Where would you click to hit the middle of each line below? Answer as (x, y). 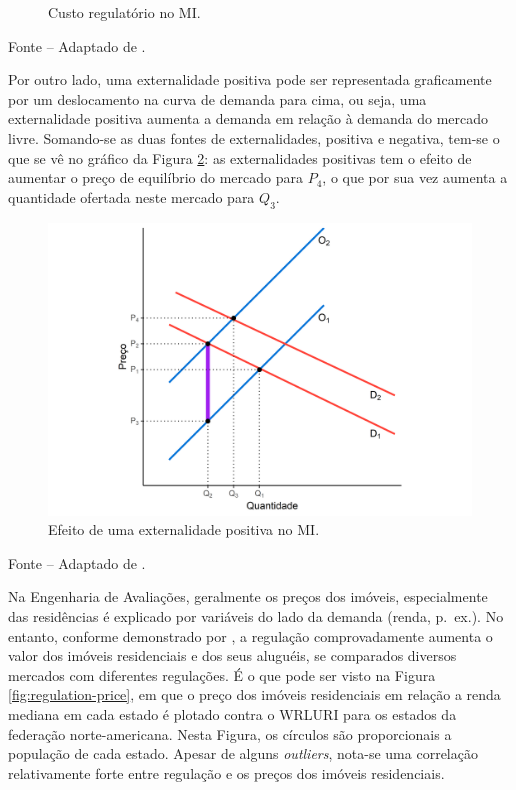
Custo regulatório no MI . (124, 12)
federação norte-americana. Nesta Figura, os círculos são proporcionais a (230, 733)
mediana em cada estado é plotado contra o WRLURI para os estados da (232, 714)
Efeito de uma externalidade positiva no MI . (184, 529)
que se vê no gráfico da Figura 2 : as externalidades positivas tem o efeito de (240, 157)
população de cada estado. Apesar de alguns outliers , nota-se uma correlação (243, 753)
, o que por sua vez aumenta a (415, 177)
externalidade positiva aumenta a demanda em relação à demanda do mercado (248, 118)
